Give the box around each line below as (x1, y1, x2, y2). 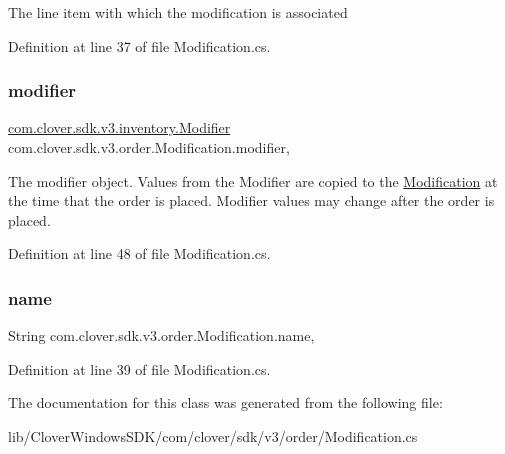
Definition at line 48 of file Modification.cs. (8, 243, 271, 264)
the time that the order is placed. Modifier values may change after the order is (8, 190, 495, 211)
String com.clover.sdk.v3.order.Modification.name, (8, 325, 315, 346)
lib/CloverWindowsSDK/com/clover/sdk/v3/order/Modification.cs (8, 425, 418, 446)
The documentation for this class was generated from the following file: (8, 392, 443, 413)
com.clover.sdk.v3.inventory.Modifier (8, 117, 231, 138)
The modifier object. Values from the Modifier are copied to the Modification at (8, 170, 498, 191)
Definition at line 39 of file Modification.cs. (8, 358, 271, 379)
